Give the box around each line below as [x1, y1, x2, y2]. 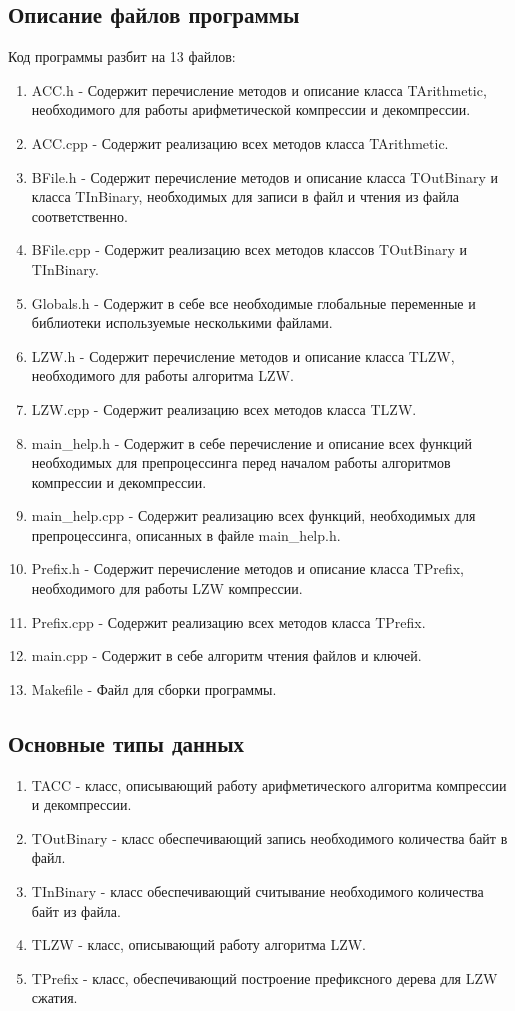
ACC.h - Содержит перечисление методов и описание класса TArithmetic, [31, 79, 487, 100]
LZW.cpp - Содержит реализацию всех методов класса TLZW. [31, 398, 417, 419]
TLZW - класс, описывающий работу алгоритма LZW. [31, 934, 367, 955]
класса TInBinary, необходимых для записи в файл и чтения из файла [31, 186, 460, 207]
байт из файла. [31, 900, 121, 921]
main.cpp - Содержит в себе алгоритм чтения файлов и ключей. [31, 645, 422, 666]
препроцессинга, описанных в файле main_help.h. [31, 524, 341, 545]
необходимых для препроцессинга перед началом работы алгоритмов [31, 452, 451, 473]
